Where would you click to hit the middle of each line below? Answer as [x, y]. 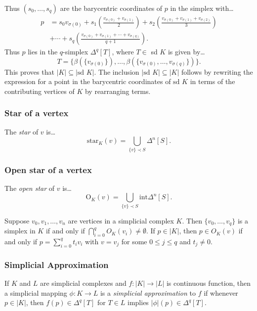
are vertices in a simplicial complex [121, 220]
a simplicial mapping [36, 292]
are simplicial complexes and [83, 283]
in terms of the [213, 81]
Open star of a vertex [48, 169]
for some [134, 241]
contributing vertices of [40, 91]
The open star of [30, 188]
